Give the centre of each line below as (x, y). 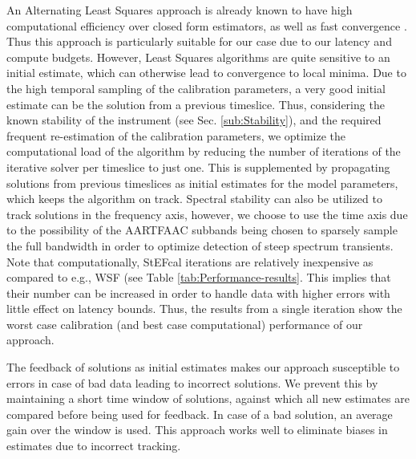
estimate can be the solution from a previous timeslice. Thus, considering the (196, 104)
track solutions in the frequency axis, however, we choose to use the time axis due (207, 214)
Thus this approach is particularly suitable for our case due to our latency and (199, 41)
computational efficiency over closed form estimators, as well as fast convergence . (207, 25)
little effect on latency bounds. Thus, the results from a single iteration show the (204, 309)
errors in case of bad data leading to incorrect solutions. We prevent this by (192, 382)
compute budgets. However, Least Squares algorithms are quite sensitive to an (198, 57)
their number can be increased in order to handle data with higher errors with (198, 292)
